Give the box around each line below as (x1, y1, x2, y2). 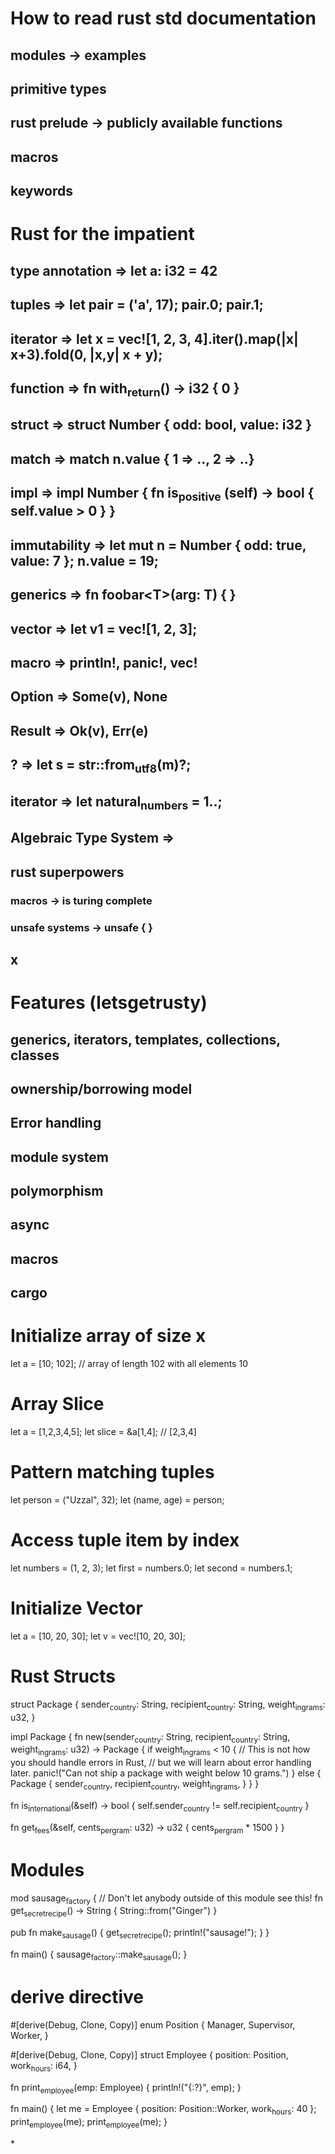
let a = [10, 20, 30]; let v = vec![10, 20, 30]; (10, 1630, 186, 1642)
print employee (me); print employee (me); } (10, 2116, 168, 2130)
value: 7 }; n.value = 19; (10, 552, 160, 569)
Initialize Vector (10, 1597, 143, 1620)
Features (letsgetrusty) (10, 992, 208, 1014)
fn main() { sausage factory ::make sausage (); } (10, 1948, 188, 1962)
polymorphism (10, 1183, 104, 1200)
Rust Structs (10, 1665, 117, 1688)
